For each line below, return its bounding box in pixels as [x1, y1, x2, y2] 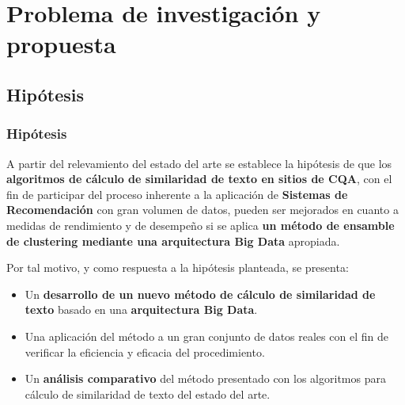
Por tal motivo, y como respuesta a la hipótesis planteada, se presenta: [6, 259, 349, 276]
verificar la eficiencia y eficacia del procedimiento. [25, 343, 265, 360]
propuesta [6, 28, 116, 60]
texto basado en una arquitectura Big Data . [25, 301, 258, 318]
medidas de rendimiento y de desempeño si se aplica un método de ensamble [6, 216, 395, 233]
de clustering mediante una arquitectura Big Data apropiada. [6, 232, 340, 249]
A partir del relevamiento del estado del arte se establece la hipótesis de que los [6, 155, 392, 171]
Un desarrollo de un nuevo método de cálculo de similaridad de [25, 285, 376, 302]
